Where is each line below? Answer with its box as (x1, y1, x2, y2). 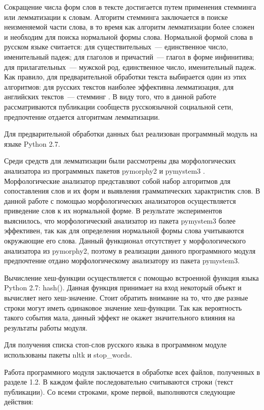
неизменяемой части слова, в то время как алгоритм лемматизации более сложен (4, 21, 254, 32)
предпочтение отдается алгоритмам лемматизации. (4, 111, 160, 122)
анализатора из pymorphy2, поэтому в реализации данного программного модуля (4, 245, 256, 256)
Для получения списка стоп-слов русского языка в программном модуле (4, 339, 227, 350)
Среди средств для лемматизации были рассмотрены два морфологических (4, 155, 236, 166)
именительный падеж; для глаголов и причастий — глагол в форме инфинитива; (4, 51, 254, 62)
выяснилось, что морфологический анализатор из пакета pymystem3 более (4, 215, 236, 226)
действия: (4, 396, 34, 407)
